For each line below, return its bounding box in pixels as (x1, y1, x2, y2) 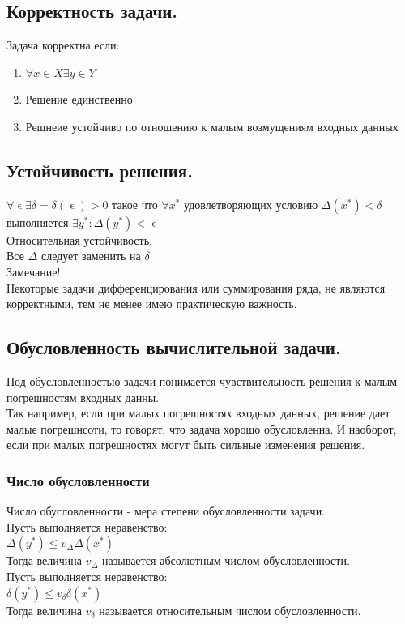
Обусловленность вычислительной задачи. (6, 335, 341, 360)
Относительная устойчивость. (6, 231, 152, 248)
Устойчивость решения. (6, 157, 193, 182)
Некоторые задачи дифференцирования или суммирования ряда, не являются (6, 279, 386, 296)
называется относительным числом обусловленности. (99, 601, 361, 618)
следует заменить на (40, 247, 141, 264)
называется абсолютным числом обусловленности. (102, 552, 350, 569)
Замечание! (6, 263, 61, 280)
